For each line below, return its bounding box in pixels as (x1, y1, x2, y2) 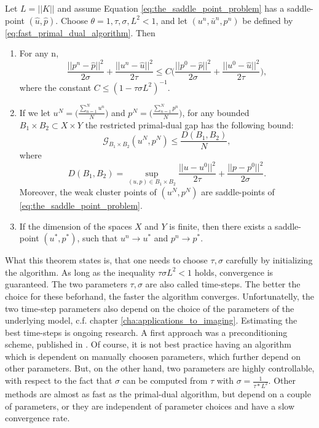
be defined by (242, 14, 293, 26)
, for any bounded (182, 106, 250, 119)
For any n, (19, 47, 59, 60)
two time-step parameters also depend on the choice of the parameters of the (5, 302, 294, 314)
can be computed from (122, 374, 208, 387)
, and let (156, 14, 187, 26)
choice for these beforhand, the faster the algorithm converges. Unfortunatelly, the (5, 289, 314, 302)
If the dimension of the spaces (19, 219, 132, 232)
